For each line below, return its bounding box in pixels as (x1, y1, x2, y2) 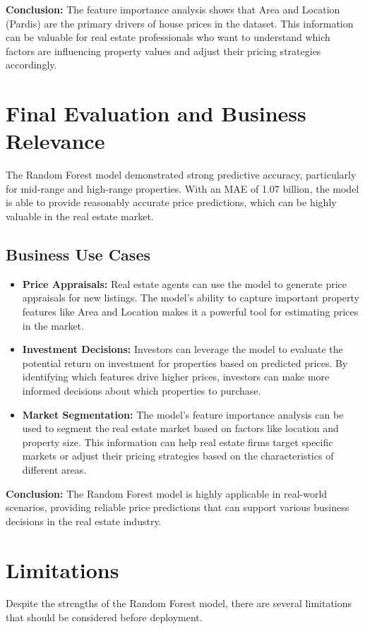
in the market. (22, 318, 84, 333)
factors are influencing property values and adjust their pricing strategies (6, 43, 321, 58)
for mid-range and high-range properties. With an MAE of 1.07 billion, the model (6, 181, 359, 196)
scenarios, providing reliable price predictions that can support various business (6, 500, 349, 515)
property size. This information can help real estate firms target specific (22, 434, 333, 449)
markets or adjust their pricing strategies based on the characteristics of (22, 448, 334, 463)
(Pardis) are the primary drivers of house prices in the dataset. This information (6, 16, 354, 30)
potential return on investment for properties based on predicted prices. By (22, 355, 348, 370)
